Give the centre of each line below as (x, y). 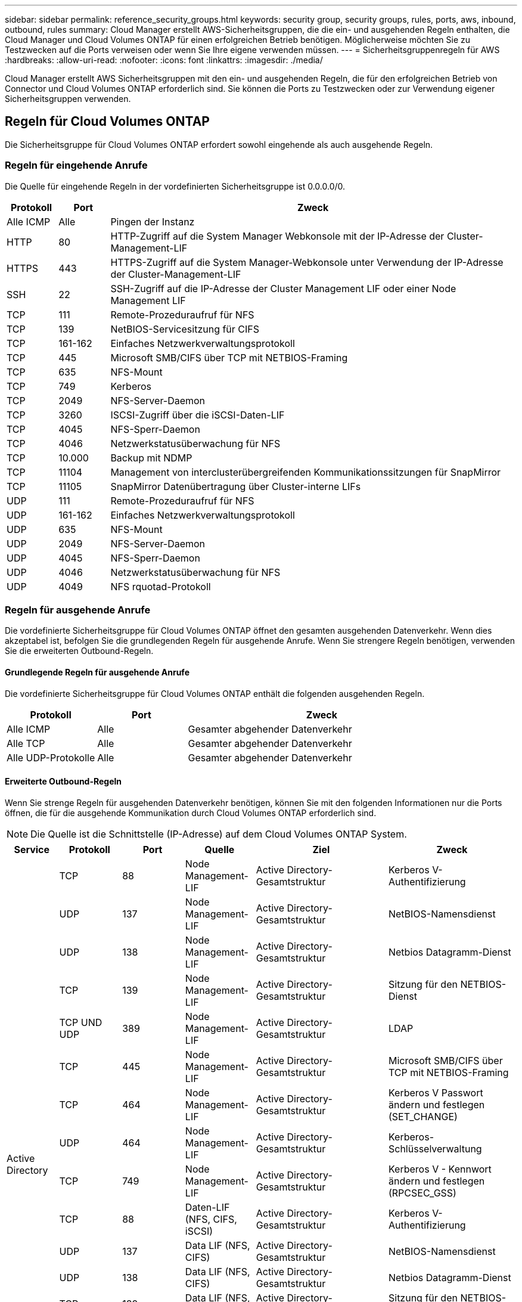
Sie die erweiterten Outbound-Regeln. (79, 651)
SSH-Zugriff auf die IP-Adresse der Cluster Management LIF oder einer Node (283, 288)
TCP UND (81, 1022)
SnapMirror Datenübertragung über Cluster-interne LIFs (236, 486)
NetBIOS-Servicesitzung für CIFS (185, 329)
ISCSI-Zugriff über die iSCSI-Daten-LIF (198, 415)
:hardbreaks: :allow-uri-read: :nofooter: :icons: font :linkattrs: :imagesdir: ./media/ (164, 60)
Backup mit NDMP (151, 458)
